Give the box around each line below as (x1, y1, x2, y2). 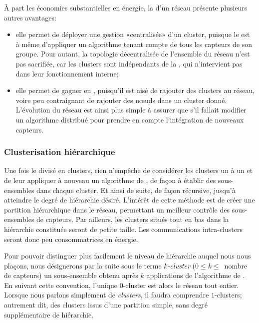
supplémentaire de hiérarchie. (4, 309, 94, 319)
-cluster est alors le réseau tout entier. (123, 279, 239, 290)
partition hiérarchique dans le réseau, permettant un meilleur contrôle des (4, 204, 230, 214)
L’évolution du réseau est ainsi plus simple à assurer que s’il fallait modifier (15, 104, 247, 115)
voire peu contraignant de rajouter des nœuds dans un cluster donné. (15, 94, 227, 105)
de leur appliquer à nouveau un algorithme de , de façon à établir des (4, 174, 216, 185)
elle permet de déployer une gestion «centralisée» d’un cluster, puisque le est (15, 29, 250, 39)
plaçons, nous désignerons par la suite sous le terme (4, 260, 162, 270)
